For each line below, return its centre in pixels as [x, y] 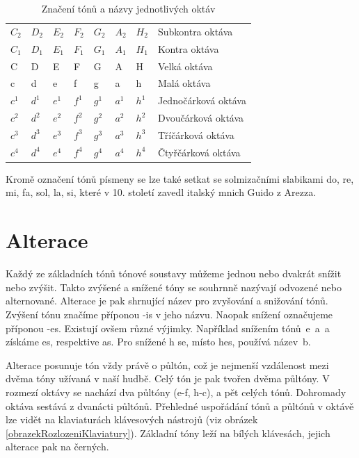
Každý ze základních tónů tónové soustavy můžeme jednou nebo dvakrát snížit [174, 273]
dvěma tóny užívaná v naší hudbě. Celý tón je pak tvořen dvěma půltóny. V [168, 378]
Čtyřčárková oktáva [199, 152]
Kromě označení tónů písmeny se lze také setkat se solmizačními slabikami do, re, [180, 178]
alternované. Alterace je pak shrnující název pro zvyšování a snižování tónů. [167, 301]
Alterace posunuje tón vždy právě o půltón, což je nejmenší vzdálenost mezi [167, 365]
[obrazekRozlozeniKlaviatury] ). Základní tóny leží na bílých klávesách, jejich [168, 433]
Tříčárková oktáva [196, 134]
